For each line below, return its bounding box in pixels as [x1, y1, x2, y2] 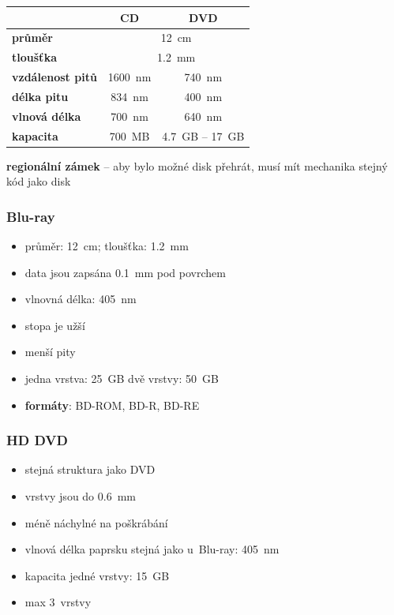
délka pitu [12, 88, 69, 104]
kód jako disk [6, 173, 71, 189]
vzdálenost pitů [12, 69, 97, 85]
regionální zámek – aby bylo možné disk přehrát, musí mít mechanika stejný [6, 157, 388, 174]
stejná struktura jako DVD [24, 461, 156, 478]
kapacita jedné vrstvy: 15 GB [24, 567, 170, 583]
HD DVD [6, 430, 68, 450]
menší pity [24, 343, 76, 360]
